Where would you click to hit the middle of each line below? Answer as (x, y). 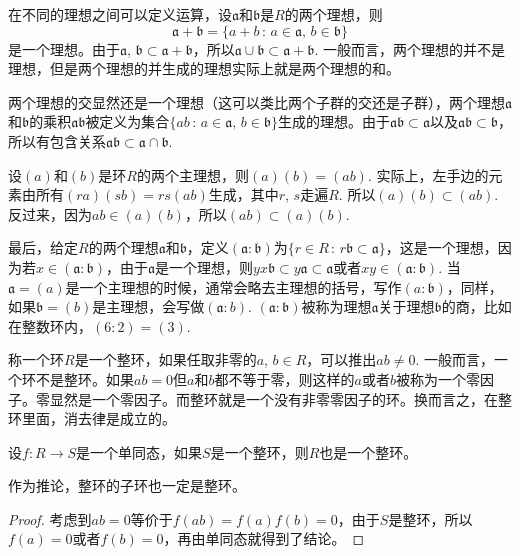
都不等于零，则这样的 (284, 378)
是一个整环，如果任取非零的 (165, 359)
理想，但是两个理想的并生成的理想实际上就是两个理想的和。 (204, 68)
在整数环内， (50, 325)
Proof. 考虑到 (50, 518)
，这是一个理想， (441, 247)
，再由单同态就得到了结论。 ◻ (264, 538)
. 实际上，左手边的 (428, 174)
